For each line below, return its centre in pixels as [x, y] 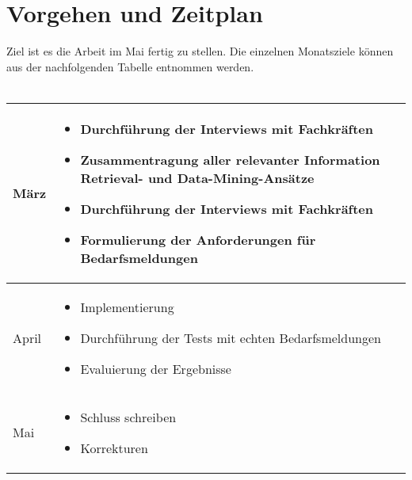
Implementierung [127, 307]
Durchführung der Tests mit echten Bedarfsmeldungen [231, 337]
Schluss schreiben [128, 417]
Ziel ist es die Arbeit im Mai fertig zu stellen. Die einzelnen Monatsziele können [200, 51]
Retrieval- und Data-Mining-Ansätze [197, 177]
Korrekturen [114, 448]
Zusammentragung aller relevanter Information [230, 159]
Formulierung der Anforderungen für [198, 239]
